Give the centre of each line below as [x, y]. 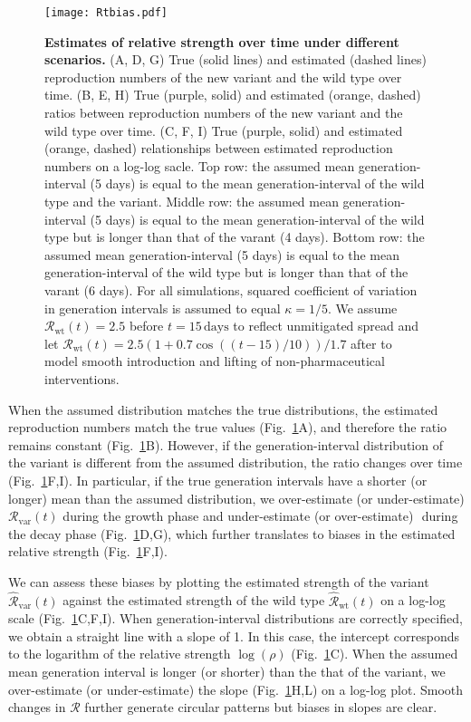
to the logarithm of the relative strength [120, 654]
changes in [37, 707]
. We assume [362, 308]
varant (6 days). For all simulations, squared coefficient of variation [231, 289]
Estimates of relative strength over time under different [222, 41]
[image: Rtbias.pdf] [106, 13]
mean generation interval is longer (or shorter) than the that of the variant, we [227, 672]
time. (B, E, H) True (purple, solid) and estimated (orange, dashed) [233, 95]
